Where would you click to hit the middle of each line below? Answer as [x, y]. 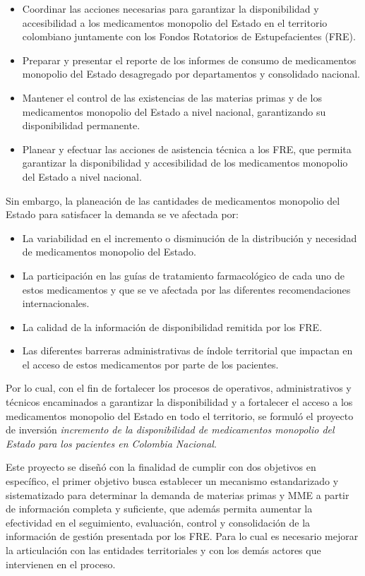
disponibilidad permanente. [81, 125]
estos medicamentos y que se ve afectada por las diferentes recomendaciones [186, 289]
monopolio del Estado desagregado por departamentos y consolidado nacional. [191, 74]
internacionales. [56, 303]
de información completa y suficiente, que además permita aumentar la [159, 509]
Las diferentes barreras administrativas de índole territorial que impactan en [187, 350]
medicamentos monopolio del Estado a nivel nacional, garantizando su [174, 111]
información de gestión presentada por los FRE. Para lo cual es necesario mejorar [182, 536]
